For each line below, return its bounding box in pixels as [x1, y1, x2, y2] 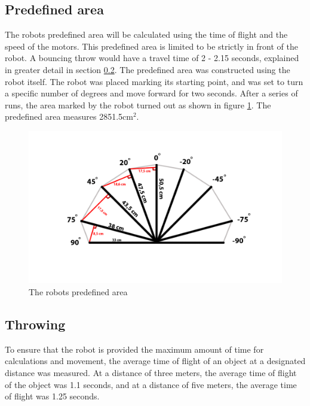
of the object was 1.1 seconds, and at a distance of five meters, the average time [5, 378, 297, 390]
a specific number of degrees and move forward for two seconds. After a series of [5, 87, 298, 99]
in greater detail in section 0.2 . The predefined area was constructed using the [5, 63, 290, 75]
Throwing [5, 314, 66, 333]
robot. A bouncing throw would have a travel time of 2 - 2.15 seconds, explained [5, 51, 299, 64]
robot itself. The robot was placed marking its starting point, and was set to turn [5, 75, 303, 87]
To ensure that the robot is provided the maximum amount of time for [5, 343, 264, 355]
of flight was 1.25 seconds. [5, 390, 100, 402]
